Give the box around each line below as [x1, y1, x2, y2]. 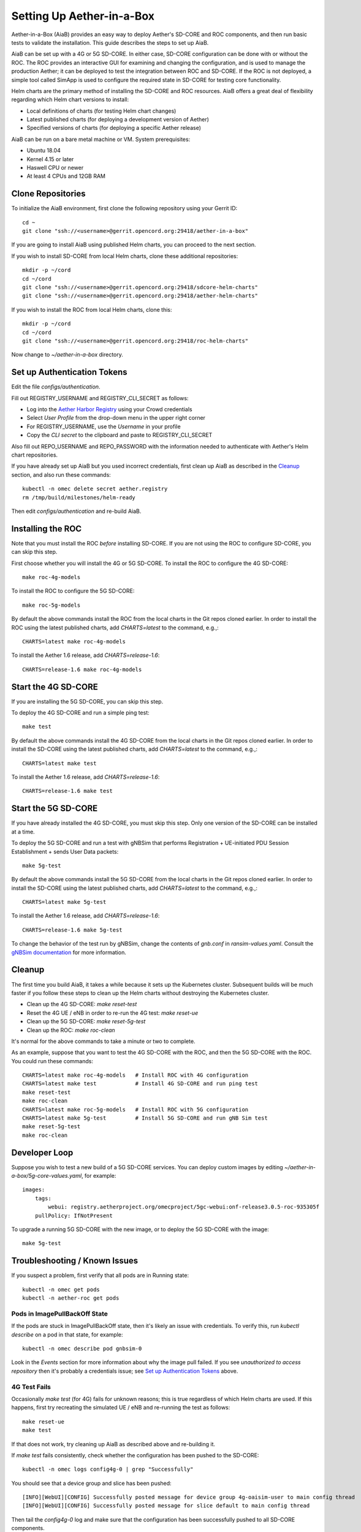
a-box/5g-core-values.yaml [11, 1172, 82, 1180]
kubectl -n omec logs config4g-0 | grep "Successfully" [22, 1466, 194, 1473]
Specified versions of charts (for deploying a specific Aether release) [26, 124, 202, 132]
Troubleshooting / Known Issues [11, 1256, 139, 1266]
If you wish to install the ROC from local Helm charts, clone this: [11, 306, 172, 313]
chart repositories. [11, 451, 58, 459]
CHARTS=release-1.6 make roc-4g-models [22, 666, 142, 673]
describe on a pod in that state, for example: [11, 1330, 123, 1338]
